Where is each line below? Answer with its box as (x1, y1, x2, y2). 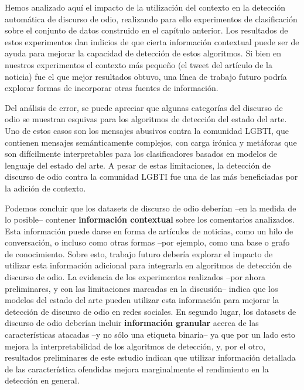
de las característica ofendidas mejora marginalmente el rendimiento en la (5, 362, 269, 375)
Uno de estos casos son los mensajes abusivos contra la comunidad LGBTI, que (5, 124, 289, 136)
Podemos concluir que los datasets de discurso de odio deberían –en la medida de (5, 201, 296, 214)
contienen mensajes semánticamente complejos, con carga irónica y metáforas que (5, 136, 297, 148)
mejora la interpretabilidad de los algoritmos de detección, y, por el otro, (5, 339, 265, 352)
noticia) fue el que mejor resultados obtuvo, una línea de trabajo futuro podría (5, 70, 287, 82)
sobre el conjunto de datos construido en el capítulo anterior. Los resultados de (5, 24, 288, 36)
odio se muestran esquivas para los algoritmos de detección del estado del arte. (5, 113, 287, 125)
